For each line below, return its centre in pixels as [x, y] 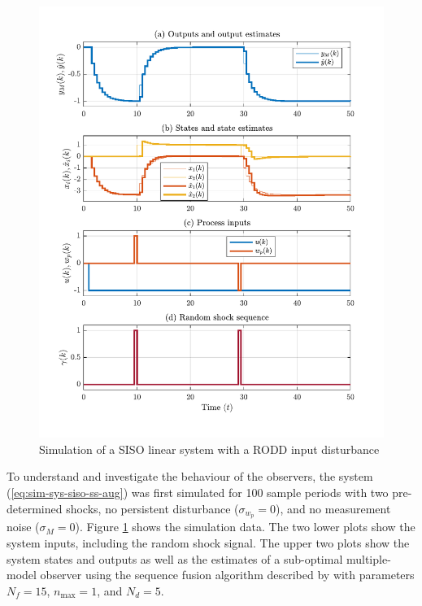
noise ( [23, 527]
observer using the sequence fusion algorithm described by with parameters [227, 575]
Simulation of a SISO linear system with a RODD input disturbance [209, 449]
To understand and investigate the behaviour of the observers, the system [190, 476]
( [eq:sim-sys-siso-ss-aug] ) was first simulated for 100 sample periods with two [198, 492]
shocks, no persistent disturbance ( [152, 508]
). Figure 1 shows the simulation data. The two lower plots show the [245, 527]
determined [35, 508]
